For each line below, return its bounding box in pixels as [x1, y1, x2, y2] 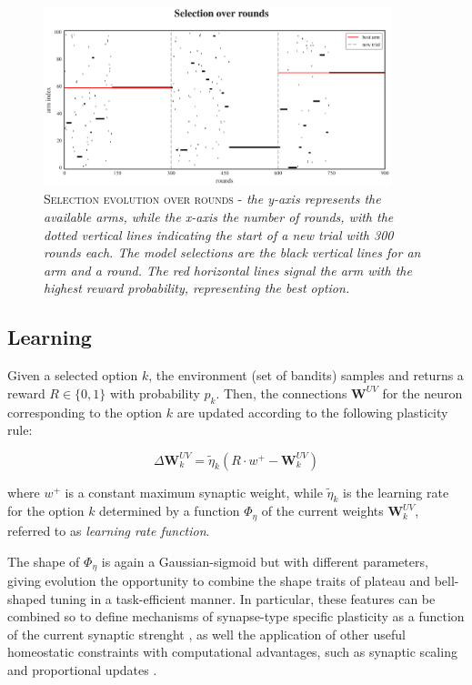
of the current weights [261, 501, 384, 520]
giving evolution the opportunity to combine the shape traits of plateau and [7, 570, 431, 589]
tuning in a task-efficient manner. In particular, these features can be [50, 589, 436, 608]
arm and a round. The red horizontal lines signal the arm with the [44, 260, 412, 279]
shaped [7, 589, 46, 608]
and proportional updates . [7, 660, 157, 679]
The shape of [7, 551, 80, 570]
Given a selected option [7, 366, 138, 385]
